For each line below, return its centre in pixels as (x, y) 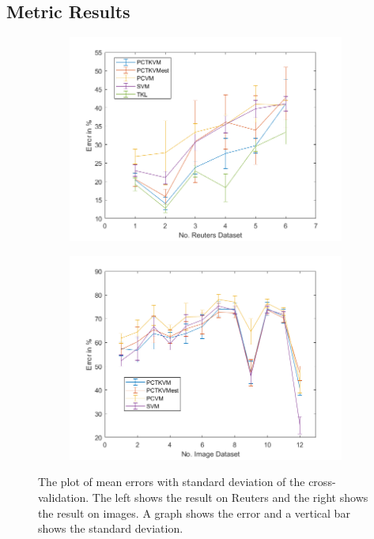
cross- (322, 482)
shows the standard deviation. (111, 528)
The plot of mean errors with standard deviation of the (172, 482)
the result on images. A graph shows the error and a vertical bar (194, 513)
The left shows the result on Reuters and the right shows (230, 497)
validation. (64, 497)
